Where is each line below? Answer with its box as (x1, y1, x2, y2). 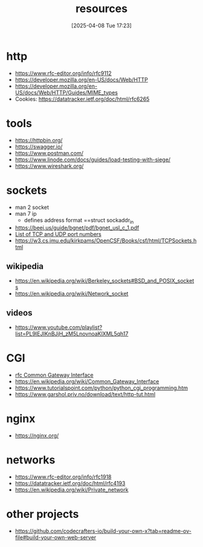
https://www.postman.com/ (14, 149, 83, 156)
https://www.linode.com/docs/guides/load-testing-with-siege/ (14, 156, 171, 163)
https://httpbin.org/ (14, 136, 63, 144)
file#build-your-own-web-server (14, 534, 97, 541)
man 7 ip (14, 210, 37, 217)
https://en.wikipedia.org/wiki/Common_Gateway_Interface (14, 377, 159, 385)
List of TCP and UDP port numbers (14, 231, 101, 238)
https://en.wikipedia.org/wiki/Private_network (14, 486, 129, 493)
